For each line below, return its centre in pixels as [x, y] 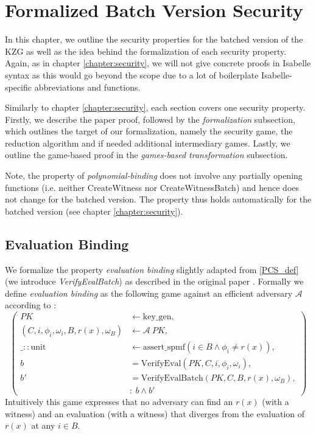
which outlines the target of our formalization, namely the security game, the [149, 131]
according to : [31, 305]
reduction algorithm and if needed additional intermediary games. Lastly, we [148, 143]
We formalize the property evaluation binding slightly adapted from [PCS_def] [152, 269]
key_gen [157, 317]
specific [19, 87]
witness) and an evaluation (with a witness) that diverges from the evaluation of [155, 413]
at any [43, 425]
